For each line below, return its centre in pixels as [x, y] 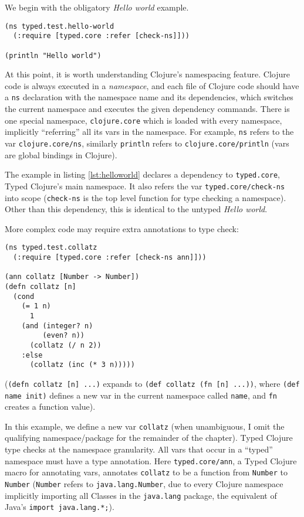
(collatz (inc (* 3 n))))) [82, 365]
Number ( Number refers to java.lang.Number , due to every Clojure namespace [144, 483]
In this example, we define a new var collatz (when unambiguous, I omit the [145, 426]
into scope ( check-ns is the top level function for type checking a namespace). [146, 197]
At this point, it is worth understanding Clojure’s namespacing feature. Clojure [147, 74]
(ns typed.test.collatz [51, 248]
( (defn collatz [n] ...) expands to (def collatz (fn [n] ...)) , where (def [152, 383]
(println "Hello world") [53, 55]
